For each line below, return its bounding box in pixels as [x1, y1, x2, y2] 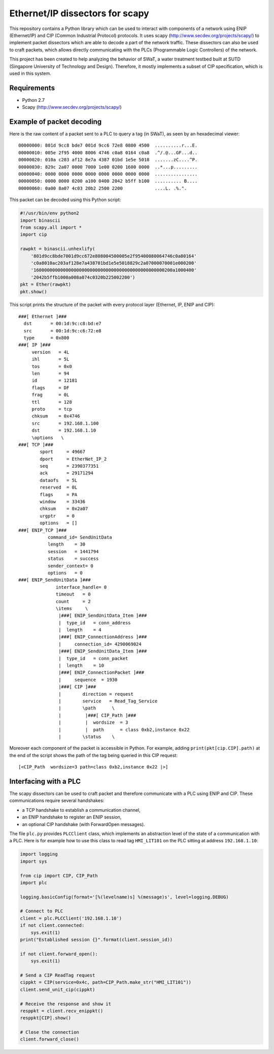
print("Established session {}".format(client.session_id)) [20, 937, 173, 943]
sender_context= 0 [47, 563, 94, 568]
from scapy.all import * [20, 224, 82, 230]
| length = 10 [58, 663, 104, 669]
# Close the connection [20, 1030, 80, 1035]
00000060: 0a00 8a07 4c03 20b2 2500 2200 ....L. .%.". [18, 185, 187, 191]
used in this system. [9, 70, 52, 76]
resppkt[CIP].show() [20, 1015, 71, 1021]
